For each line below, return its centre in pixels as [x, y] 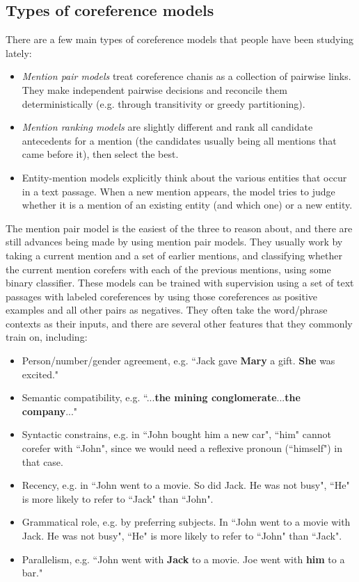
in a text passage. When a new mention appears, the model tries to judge [178, 191]
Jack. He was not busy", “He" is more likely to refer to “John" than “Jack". [182, 536]
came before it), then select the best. [100, 154]
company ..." [50, 411]
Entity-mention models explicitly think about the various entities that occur [184, 177]
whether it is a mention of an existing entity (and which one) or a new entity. [187, 205]
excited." [40, 374]
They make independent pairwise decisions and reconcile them [154, 89]
